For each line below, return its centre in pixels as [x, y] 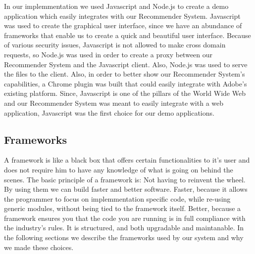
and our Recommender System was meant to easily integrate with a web [114, 103]
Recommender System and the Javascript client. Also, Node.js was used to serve [126, 64]
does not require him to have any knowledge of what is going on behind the [119, 169]
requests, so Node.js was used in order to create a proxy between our [108, 54]
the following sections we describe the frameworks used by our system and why [124, 237]
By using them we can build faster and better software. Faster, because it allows [126, 189]
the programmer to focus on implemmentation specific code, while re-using [117, 198]
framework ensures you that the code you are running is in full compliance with [125, 218]
